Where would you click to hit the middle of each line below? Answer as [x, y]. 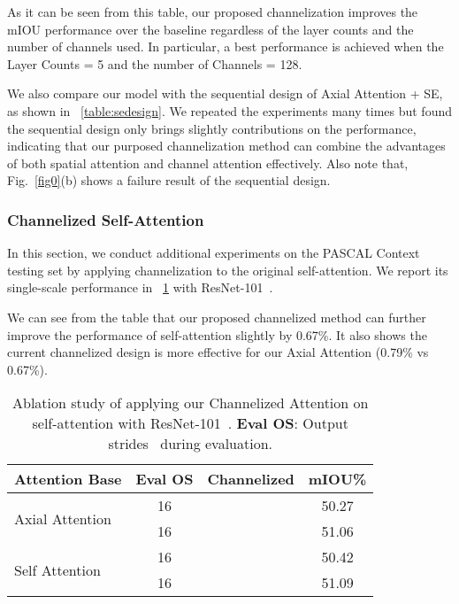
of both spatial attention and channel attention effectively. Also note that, [208, 163]
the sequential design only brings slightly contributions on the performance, [212, 128]
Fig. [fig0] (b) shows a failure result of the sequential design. [169, 180]
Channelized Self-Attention [106, 219]
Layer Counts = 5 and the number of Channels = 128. [155, 63]
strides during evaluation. [191, 444]
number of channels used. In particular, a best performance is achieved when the [226, 46]
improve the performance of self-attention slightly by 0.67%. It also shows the [217, 334]
